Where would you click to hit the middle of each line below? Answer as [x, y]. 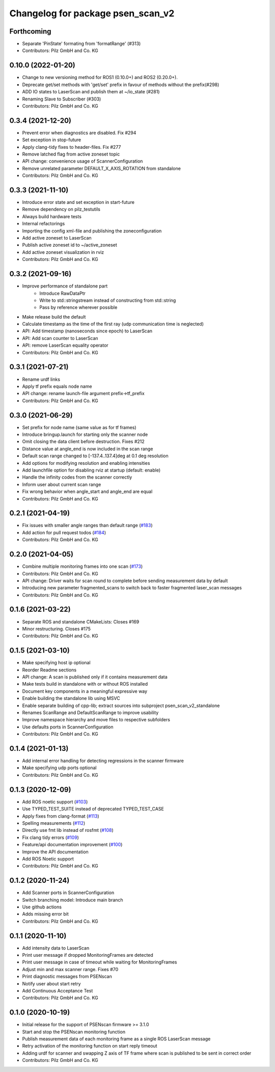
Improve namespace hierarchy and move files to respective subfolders [96, 720]
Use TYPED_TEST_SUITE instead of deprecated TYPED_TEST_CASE [93, 809]
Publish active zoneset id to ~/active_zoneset [70, 245]
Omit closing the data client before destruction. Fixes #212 [83, 441]
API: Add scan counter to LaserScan [60, 338]
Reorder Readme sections [49, 670]
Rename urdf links [41, 379]
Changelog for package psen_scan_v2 [92, 13]
